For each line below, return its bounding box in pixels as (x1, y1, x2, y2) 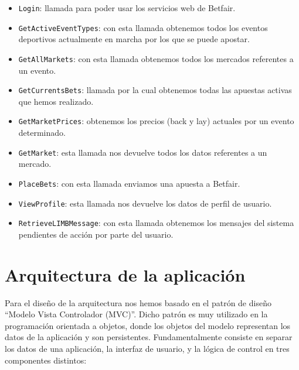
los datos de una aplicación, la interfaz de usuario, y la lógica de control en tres (5, 342, 290, 354)
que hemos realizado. (18, 95, 94, 107)
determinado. (18, 126, 66, 139)
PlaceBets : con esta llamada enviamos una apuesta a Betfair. (18, 177, 240, 189)
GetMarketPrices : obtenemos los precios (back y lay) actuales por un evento (18, 115, 294, 127)
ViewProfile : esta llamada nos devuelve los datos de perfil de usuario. (18, 197, 272, 209)
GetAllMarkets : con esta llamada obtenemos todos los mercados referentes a (18, 52, 294, 64)
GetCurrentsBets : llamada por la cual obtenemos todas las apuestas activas (18, 84, 292, 96)
